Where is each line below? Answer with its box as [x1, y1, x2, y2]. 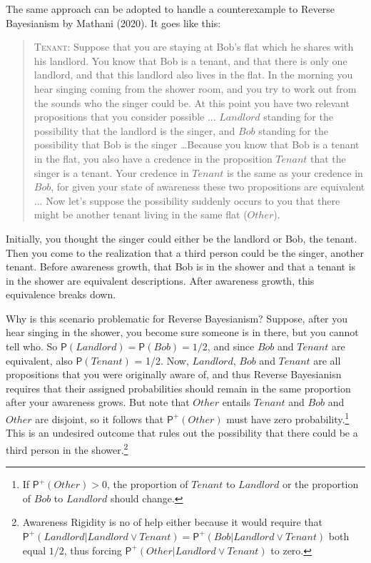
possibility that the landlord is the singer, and [34, 123, 235, 138]
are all [313, 352, 341, 367]
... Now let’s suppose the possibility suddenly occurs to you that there [34, 193, 340, 208]
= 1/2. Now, [134, 352, 189, 367]
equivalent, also [6, 352, 73, 367]
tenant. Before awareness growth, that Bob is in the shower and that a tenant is [6, 259, 356, 274]
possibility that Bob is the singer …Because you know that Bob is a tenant [34, 137, 360, 152]
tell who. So [6, 339, 58, 354]
